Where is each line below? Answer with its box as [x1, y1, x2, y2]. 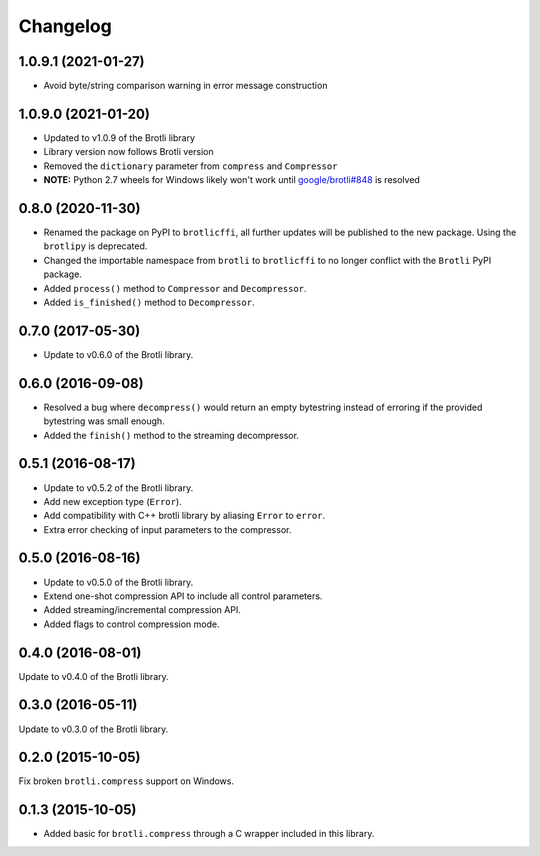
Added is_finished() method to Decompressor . [43, 296, 255, 308]
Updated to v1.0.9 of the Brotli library [43, 131, 195, 144]
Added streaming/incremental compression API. [43, 604, 242, 616]
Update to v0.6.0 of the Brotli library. [43, 348, 194, 360]
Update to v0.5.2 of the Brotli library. [43, 481, 194, 494]
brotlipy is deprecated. [43, 240, 148, 252]
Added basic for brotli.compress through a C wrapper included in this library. [43, 828, 375, 840]
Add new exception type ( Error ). [43, 495, 182, 507]
